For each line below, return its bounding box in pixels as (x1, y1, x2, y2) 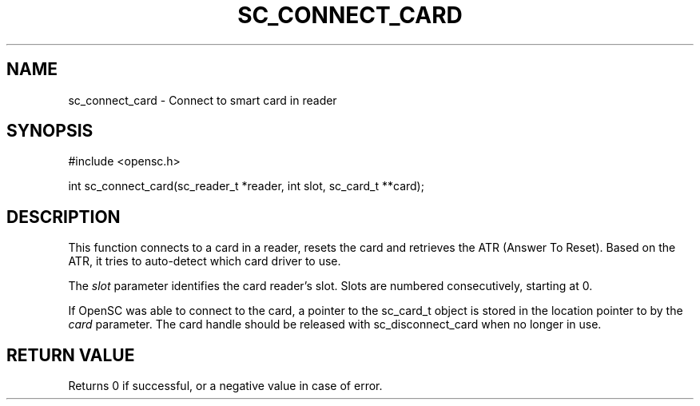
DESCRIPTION (6, 206, 121, 227)
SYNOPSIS (6, 121, 93, 141)
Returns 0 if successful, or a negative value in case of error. (68, 379, 383, 393)
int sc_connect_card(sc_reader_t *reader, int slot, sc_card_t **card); (68, 179, 424, 193)
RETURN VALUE (6, 344, 135, 365)
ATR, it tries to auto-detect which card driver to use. (68, 254, 341, 269)
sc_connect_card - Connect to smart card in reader (68, 93, 337, 107)
